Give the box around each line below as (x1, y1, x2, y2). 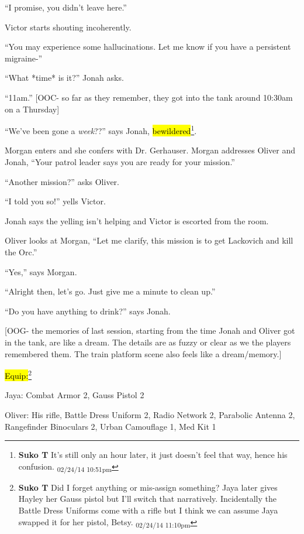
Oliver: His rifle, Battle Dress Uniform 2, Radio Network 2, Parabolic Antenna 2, (5, 408, 295, 420)
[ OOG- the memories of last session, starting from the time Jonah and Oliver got (5, 324, 295, 337)
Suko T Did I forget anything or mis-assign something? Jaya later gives (18, 481, 278, 493)
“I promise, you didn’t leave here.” (5, 1, 127, 13)
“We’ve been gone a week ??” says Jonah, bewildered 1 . (5, 123, 197, 136)
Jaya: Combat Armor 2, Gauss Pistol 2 (5, 389, 144, 401)
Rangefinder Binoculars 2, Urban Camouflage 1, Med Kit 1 (5, 420, 216, 432)
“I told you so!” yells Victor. (5, 195, 106, 207)
